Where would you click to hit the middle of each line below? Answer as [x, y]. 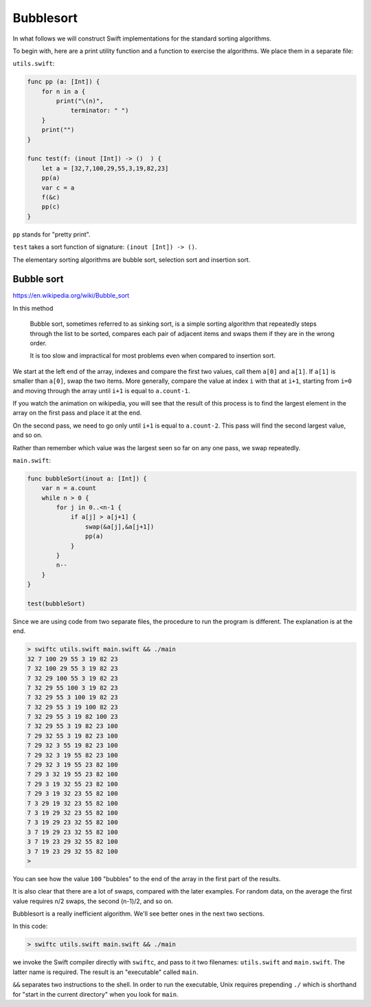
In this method [33, 308]
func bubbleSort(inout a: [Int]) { [87, 478]
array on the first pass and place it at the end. [77, 413]
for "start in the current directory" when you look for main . [95, 994]
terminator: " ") [100, 111]
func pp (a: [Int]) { [64, 82]
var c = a [58, 188]
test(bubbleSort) [56, 604]
